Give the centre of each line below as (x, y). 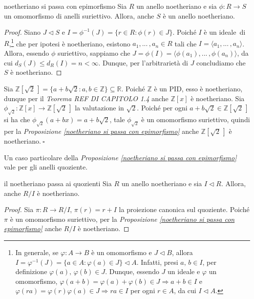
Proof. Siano (22, 32)
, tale (117, 119)
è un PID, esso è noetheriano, (198, 88)
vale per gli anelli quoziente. (46, 167)
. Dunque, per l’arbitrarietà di (143, 62)
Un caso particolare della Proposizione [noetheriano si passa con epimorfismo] (120, 157)
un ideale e (184, 271)
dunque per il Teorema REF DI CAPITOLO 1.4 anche (86, 98)
